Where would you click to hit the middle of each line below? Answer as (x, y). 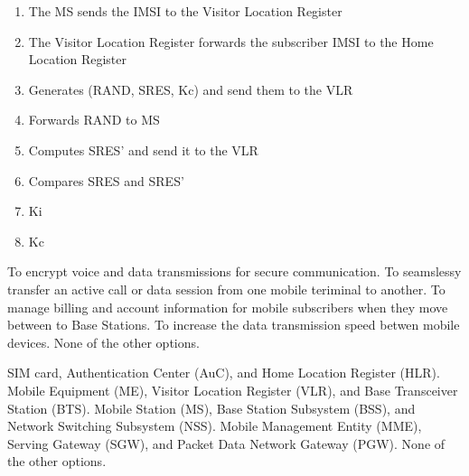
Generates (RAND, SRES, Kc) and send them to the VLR (191, 89)
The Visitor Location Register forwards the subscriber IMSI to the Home (231, 41)
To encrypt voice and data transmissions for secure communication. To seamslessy (234, 271)
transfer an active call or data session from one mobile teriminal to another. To (226, 289)
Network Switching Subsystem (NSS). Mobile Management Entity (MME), (215, 426)
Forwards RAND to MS (94, 120)
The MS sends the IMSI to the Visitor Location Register (185, 11)
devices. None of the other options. (103, 342)
